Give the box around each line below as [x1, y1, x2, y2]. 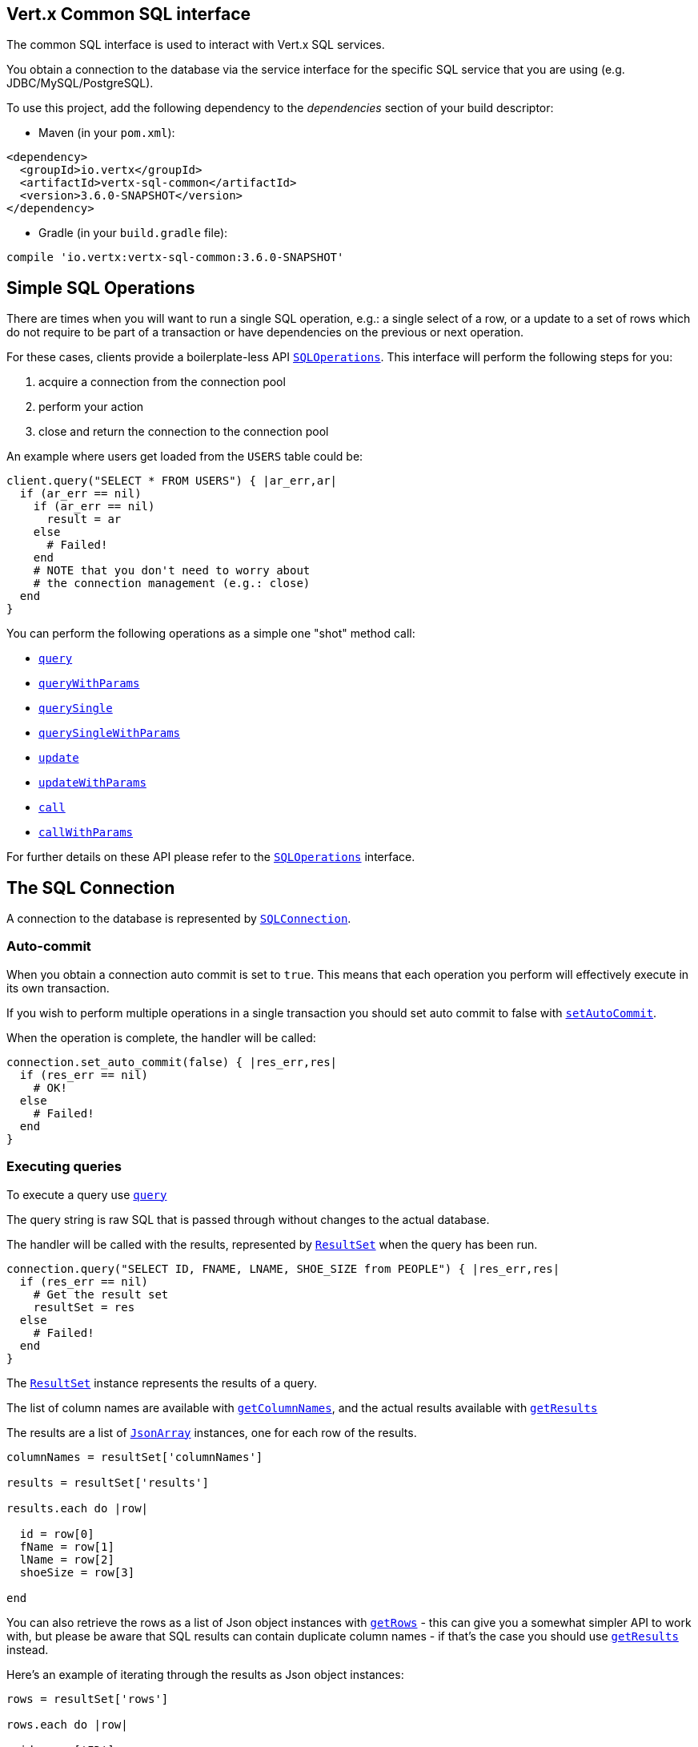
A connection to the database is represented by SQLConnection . [6, 912, 351, 926]
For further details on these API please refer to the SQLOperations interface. [6, 850, 415, 864]
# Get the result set [33, 1287, 169, 1301]
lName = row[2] [19, 1552, 114, 1566]
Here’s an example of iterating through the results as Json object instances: [6, 1667, 404, 1681]
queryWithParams [38, 677, 140, 690]
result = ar [46, 513, 122, 526]
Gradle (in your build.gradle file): [38, 226, 228, 240]
